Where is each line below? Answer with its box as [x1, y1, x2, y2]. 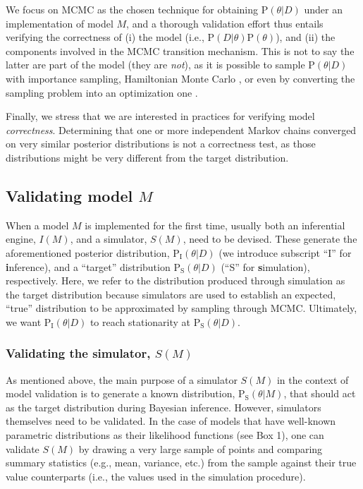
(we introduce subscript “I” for [219, 245, 352, 260]
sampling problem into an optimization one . [6, 85, 198, 99]
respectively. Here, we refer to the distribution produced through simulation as [6, 273, 345, 288]
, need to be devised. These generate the [183, 231, 357, 246]
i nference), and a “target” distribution [6, 259, 171, 274]
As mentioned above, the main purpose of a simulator [6, 372, 238, 387]
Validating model [6, 184, 133, 206]
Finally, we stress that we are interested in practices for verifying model [6, 109, 315, 123]
